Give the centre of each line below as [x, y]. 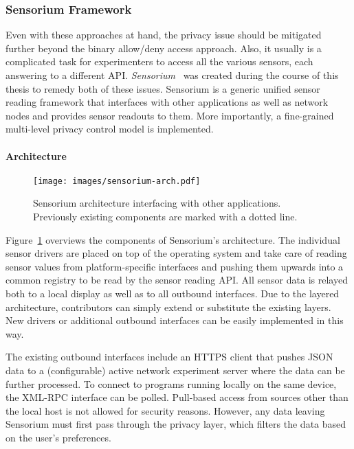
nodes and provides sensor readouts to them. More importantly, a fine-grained [170, 115]
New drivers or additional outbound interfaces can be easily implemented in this [175, 320]
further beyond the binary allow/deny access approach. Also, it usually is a [164, 48]
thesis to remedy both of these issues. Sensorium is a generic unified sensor [163, 88]
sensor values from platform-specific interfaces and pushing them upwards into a [175, 266]
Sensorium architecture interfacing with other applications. [157, 203]
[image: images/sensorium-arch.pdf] [117, 181]
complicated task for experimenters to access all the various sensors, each [159, 61]
